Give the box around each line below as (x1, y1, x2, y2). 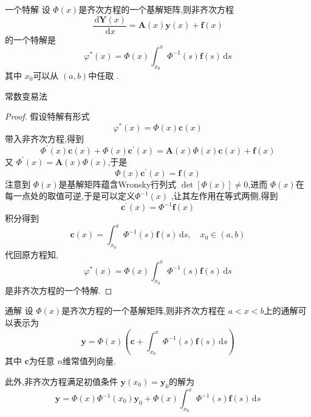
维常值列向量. (62, 354, 116, 367)
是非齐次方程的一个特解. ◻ (5, 283, 112, 296)
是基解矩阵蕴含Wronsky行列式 (58, 177, 177, 190)
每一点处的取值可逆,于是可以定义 (5, 189, 135, 202)
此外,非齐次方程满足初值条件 (5, 375, 118, 387)
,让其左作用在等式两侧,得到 (171, 189, 278, 202)
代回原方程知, (5, 248, 58, 260)
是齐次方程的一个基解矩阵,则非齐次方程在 (61, 304, 226, 317)
